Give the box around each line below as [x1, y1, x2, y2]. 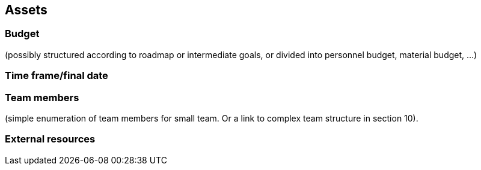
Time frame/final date [5, 69, 108, 82]
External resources [5, 133, 96, 145]
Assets [5, 2, 47, 17]
